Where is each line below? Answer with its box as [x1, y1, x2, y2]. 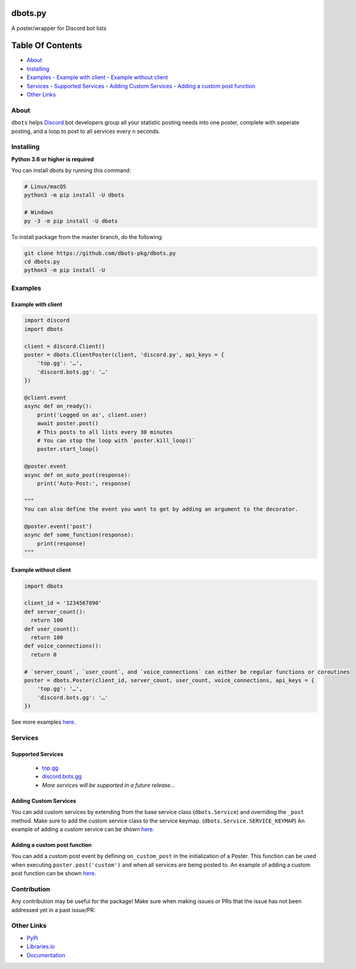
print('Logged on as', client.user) [37, 411, 147, 418]
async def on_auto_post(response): [24, 471, 131, 478]
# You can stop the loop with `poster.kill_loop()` [37, 437, 196, 444]
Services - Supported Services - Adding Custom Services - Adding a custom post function [26, 82, 256, 89]
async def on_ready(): [24, 403, 92, 410]
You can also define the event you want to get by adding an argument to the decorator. [24, 506, 299, 513]
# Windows [24, 209, 54, 216]
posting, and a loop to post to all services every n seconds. [11, 127, 160, 135]
